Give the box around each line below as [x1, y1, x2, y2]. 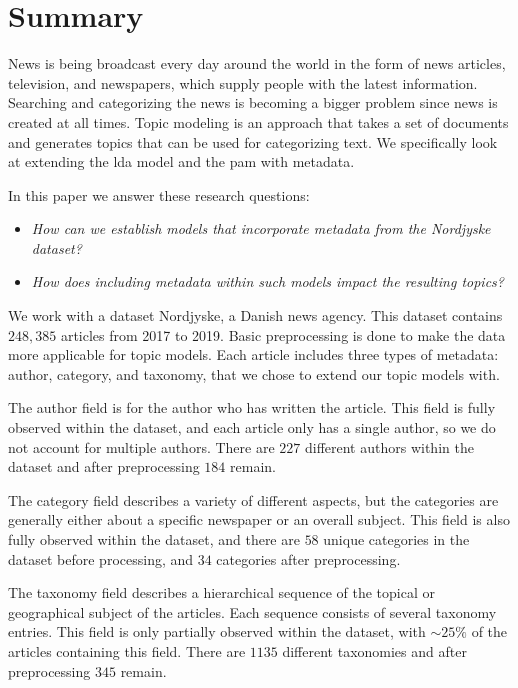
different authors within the [304, 436, 474, 457]
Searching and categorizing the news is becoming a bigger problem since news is [8, 92, 498, 113]
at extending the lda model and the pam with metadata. [8, 151, 355, 172]
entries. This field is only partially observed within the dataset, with [8, 621, 426, 642]
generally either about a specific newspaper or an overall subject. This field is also [8, 509, 510, 530]
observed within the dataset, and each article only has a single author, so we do [8, 417, 496, 438]
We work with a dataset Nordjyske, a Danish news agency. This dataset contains [8, 305, 503, 326]
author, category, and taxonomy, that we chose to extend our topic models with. [8, 363, 500, 384]
